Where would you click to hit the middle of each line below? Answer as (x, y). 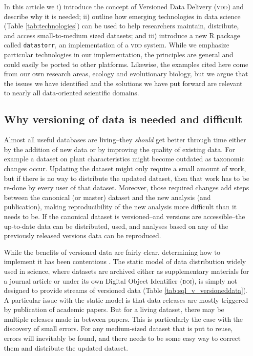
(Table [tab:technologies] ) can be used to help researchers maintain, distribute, (121, 26)
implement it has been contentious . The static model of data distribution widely (125, 261)
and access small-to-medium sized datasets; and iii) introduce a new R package (122, 35)
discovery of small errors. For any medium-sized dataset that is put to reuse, (118, 328)
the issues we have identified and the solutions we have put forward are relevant (123, 83)
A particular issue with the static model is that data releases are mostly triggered (126, 300)
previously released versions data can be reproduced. (83, 235)
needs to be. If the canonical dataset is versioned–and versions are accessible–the (125, 216)
